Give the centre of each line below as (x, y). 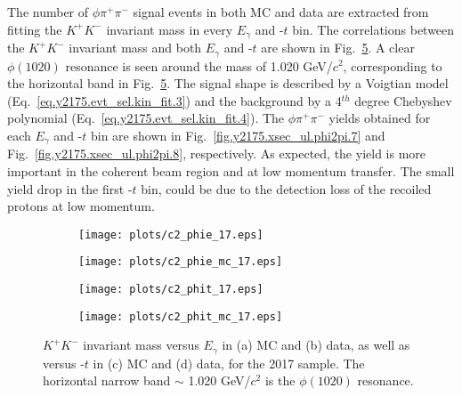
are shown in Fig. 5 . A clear (338, 48)
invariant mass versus (141, 345)
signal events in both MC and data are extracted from (281, 12)
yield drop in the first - (70, 188)
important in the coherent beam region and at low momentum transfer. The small (231, 170)
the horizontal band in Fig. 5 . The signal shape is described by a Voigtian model (228, 83)
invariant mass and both (135, 48)
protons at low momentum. (81, 206)
